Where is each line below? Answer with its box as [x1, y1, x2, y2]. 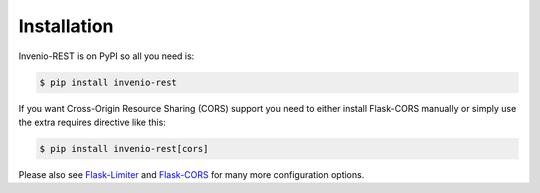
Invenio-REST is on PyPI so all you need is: [18, 50, 195, 62]
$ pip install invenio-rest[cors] [39, 143, 209, 154]
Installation [18, 15, 114, 37]
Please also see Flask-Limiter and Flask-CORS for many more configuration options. [18, 168, 365, 180]
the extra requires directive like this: [18, 116, 167, 128]
